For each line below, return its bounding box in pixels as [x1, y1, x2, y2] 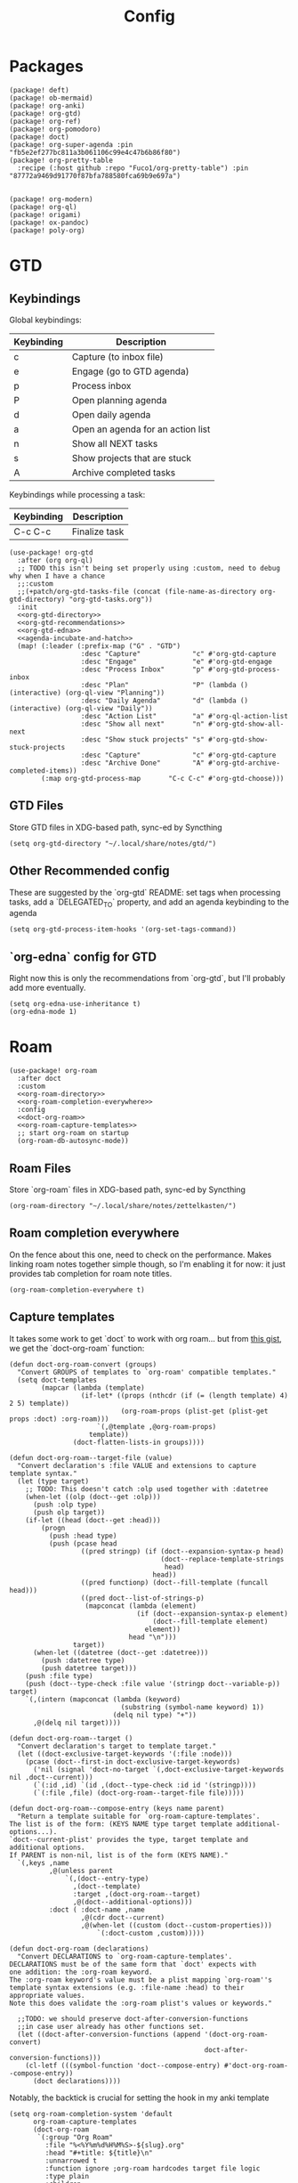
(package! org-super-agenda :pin [9, 140, 133, 149]
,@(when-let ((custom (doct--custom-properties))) [80, 1920, 273, 1929]
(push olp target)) [32, 1507, 105, 1517]
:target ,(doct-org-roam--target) [72, 1889, 201, 1898]
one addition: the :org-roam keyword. [9, 1968, 153, 1976]
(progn [41, 1523, 66, 1532]
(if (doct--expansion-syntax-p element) [136, 1609, 289, 1618]
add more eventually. [9, 982, 86, 994]
